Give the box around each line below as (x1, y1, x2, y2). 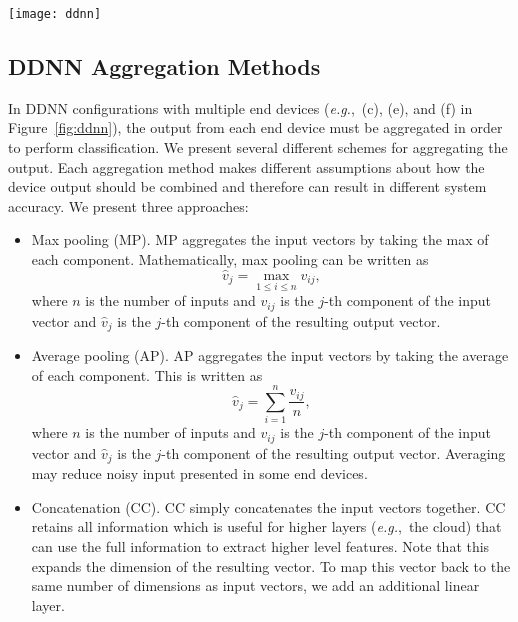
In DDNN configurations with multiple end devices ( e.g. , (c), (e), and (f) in (8, 97, 473, 118)
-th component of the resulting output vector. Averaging (161, 442, 506, 463)
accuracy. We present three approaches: (8, 195, 249, 216)
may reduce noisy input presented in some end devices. (31, 463, 368, 484)
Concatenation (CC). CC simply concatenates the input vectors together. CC (31, 496, 506, 517)
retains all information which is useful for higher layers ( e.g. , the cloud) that (31, 516, 502, 537)
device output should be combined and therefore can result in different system (8, 176, 487, 197)
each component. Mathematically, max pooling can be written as (31, 249, 429, 270)
